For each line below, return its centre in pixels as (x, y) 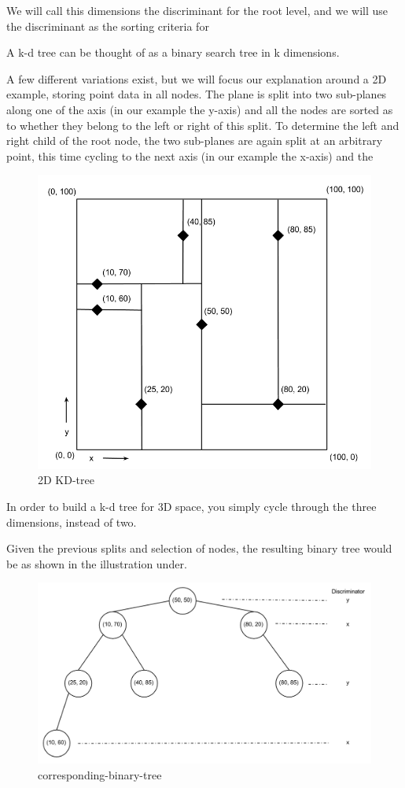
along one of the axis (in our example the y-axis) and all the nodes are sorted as (200, 109)
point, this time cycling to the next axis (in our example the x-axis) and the (190, 155)
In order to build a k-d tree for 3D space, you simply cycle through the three (191, 507)
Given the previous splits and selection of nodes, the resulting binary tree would (199, 548)
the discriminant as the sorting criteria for (108, 26)
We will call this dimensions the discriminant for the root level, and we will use (197, 10)
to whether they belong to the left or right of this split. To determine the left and (203, 125)
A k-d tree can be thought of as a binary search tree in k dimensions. (173, 52)
